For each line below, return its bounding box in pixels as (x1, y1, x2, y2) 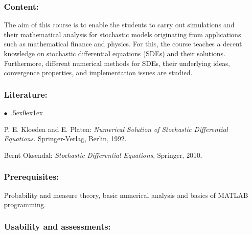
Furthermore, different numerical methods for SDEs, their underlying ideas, (4, 58, 230, 68)
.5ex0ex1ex (11, 107, 43, 117)
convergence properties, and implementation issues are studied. (4, 67, 193, 78)
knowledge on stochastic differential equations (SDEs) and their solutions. (4, 48, 226, 58)
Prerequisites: (4, 171, 59, 183)
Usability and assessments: (4, 220, 111, 232)
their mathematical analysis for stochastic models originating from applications (4, 29, 241, 39)
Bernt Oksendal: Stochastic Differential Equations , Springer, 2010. (4, 150, 202, 160)
